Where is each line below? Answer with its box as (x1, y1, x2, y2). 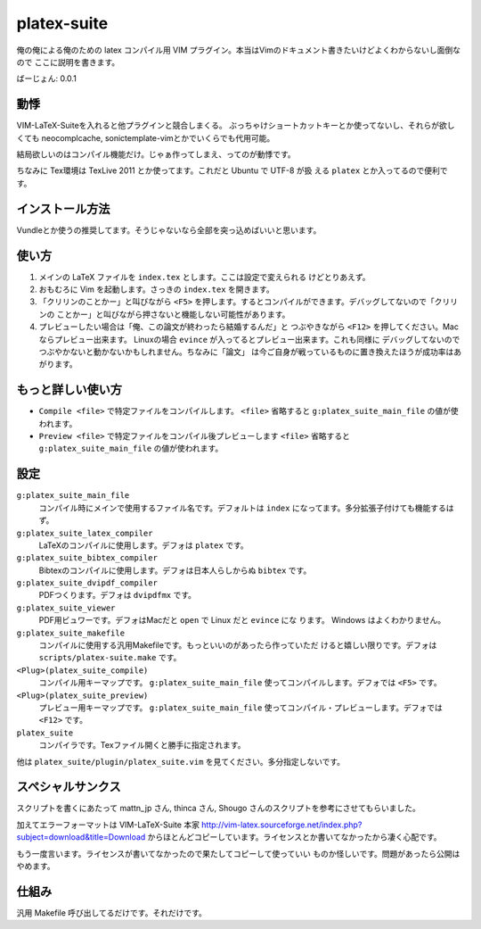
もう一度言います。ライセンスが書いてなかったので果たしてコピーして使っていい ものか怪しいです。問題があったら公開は (16, 848, 461, 858)
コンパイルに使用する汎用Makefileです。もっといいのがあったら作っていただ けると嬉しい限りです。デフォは (38, 640, 437, 651)
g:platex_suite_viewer (16, 602, 116, 613)
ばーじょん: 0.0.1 (16, 73, 77, 84)
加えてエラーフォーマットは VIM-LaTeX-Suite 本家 (16, 819, 200, 830)
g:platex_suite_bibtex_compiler (16, 553, 158, 563)
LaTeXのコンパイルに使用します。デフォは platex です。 (38, 540, 249, 551)
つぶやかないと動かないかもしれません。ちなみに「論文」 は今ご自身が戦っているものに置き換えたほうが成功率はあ (38, 346, 462, 357)
